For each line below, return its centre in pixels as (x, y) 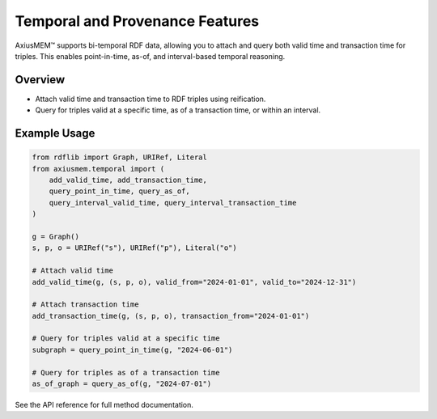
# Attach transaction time (85, 305)
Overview (40, 80)
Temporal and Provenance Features (137, 21)
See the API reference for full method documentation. (104, 405)
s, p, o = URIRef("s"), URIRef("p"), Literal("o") (135, 248)
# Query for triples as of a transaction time (126, 372)
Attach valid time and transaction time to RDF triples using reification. (151, 99)
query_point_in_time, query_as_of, (119, 191)
